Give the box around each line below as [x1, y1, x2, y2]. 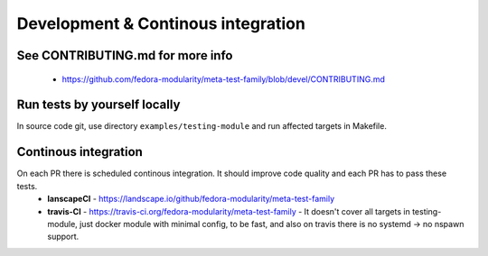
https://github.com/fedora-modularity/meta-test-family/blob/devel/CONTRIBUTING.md [61, 73, 386, 85]
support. [47, 231, 80, 242]
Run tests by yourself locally [16, 97, 181, 113]
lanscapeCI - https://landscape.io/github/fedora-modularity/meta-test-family [47, 194, 335, 205]
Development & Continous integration [16, 14, 306, 33]
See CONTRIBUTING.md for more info [16, 48, 233, 63]
